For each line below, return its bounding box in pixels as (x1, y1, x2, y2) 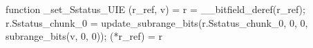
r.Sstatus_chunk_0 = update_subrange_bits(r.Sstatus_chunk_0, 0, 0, (6, 15, 308, 29)
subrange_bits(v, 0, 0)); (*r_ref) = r (6, 29, 163, 43)
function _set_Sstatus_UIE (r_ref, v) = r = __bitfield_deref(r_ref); (6, 2, 305, 16)
